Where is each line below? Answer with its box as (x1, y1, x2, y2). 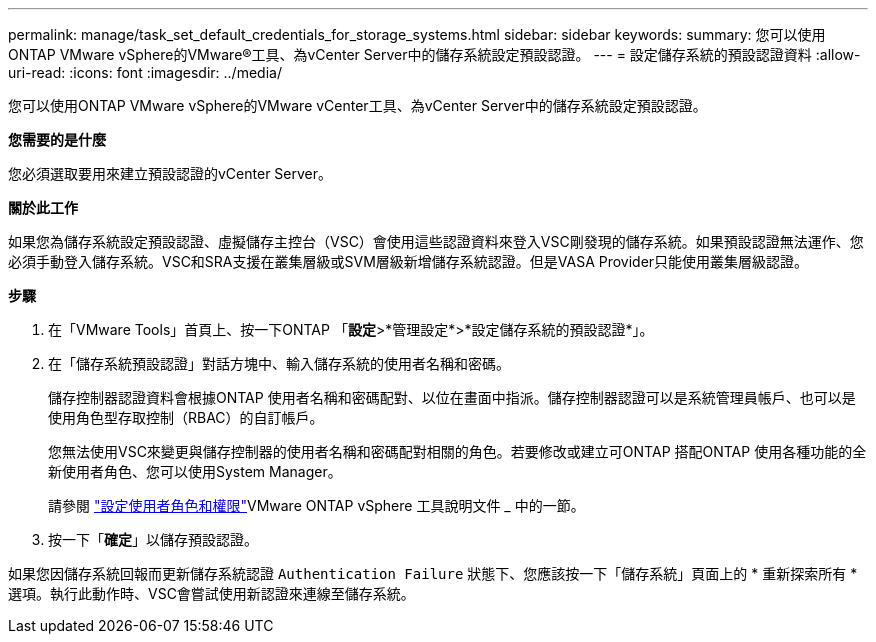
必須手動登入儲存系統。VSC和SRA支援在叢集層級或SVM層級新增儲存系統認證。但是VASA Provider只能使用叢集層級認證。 (8, 253, 809, 270)
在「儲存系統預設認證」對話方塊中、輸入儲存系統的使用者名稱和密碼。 (48, 355, 510, 372)
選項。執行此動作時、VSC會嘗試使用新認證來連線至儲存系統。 (8, 585, 415, 602)
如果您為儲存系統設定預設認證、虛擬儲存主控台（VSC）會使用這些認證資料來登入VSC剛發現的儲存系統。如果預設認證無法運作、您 (8, 233, 864, 250)
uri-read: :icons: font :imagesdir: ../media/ (8, 64, 282, 81)
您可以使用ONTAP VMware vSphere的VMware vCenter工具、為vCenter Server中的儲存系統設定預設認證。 (8, 97, 707, 114)
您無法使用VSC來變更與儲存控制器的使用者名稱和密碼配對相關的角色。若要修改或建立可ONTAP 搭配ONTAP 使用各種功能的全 (48, 443, 867, 460)
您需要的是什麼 (8, 131, 106, 148)
